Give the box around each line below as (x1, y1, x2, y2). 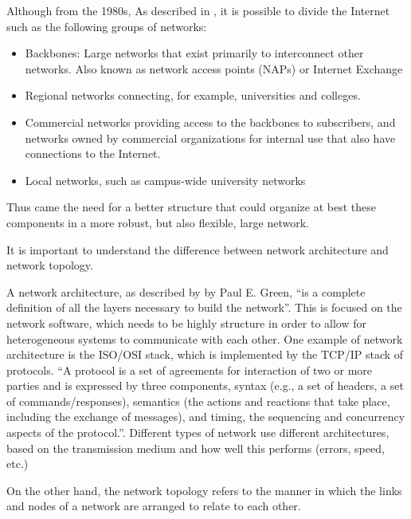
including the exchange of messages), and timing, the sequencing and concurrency (6, 408, 405, 425)
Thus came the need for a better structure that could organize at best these (6, 199, 377, 215)
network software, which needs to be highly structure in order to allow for (6, 314, 367, 331)
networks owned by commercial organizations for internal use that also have (25, 129, 396, 146)
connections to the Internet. (25, 145, 161, 162)
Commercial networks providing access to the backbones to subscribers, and (25, 113, 396, 130)
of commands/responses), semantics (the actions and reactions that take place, (6, 392, 390, 409)
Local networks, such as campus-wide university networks (25, 171, 306, 188)
